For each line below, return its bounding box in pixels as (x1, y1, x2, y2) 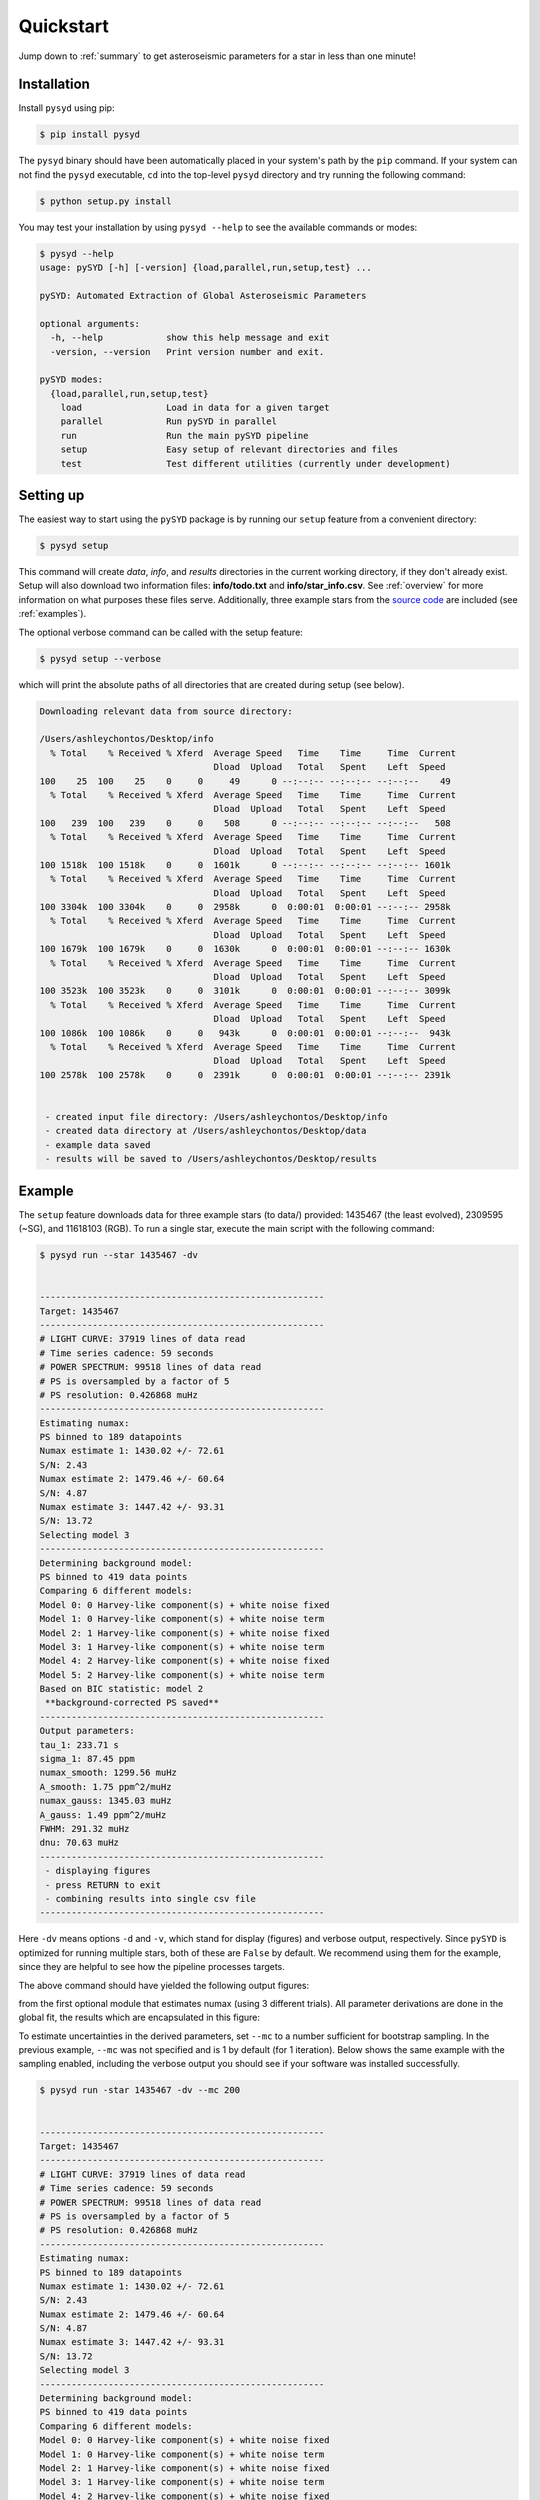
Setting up (18, 487, 85, 504)
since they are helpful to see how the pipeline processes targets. (18, 1961, 285, 1973)
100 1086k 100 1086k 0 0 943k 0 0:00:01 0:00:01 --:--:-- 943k (39, 1027, 452, 1039)
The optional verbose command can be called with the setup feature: (18, 626, 304, 638)
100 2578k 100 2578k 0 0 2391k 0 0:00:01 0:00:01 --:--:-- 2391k (39, 1069, 452, 1080)
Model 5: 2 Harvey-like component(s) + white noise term (39, 1669, 325, 1680)
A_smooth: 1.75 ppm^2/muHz (39, 1781, 172, 1792)
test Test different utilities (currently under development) (60, 458, 452, 469)
